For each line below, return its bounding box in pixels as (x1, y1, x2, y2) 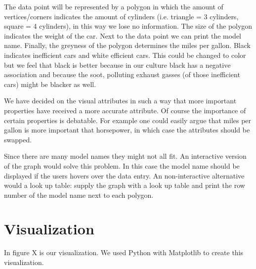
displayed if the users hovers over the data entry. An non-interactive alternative (4, 170, 245, 180)
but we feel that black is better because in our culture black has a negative (4, 59, 231, 70)
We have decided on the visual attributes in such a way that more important (4, 95, 237, 106)
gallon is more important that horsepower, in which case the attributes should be (4, 125, 250, 135)
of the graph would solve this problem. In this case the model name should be (4, 160, 240, 171)
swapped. (4, 134, 32, 144)
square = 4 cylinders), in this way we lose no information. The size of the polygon (4, 21, 253, 31)
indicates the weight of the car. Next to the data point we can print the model (4, 30, 242, 41)
